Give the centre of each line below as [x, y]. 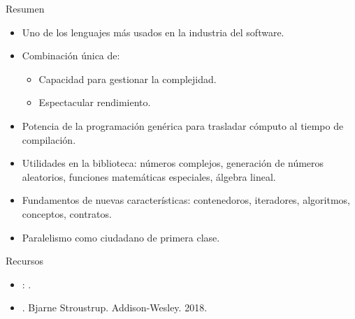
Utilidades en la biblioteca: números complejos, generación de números [173, 163]
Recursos [25, 261]
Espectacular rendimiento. [95, 102]
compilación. [49, 139]
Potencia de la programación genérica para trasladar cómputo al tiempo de [183, 125]
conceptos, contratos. [67, 213]
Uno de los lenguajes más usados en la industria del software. [153, 32]
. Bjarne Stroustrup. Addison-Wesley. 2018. [115, 307]
